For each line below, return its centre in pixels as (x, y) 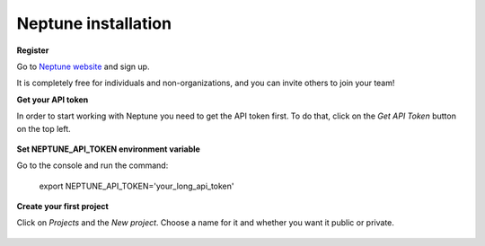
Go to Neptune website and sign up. (83, 66)
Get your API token (53, 100)
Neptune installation (94, 23)
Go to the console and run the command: (93, 165)
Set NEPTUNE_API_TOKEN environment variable (109, 149)
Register (33, 50)
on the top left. (44, 128)
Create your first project (63, 206)
